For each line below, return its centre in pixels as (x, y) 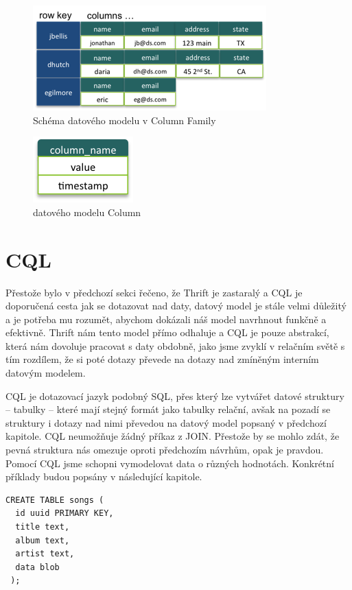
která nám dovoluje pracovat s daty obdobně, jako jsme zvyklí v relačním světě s (175, 345)
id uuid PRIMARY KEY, (64, 514)
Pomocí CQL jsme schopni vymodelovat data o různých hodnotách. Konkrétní (170, 463)
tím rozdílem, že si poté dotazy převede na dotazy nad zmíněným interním (162, 359)
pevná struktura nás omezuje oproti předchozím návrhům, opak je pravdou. (165, 450)
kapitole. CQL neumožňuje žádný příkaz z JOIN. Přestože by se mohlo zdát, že (173, 436)
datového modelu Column (87, 212)
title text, (43, 527)
